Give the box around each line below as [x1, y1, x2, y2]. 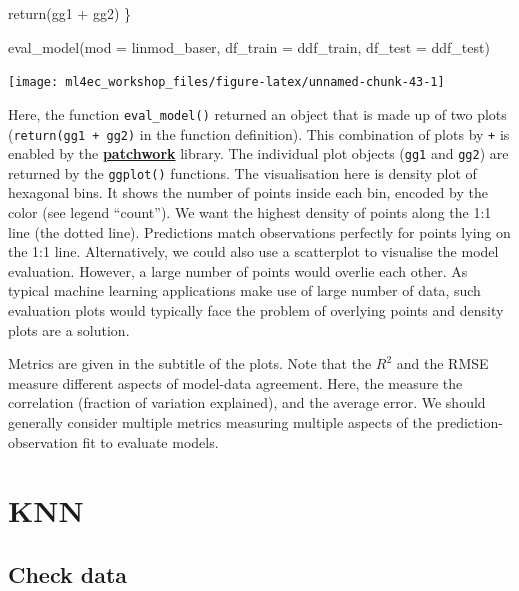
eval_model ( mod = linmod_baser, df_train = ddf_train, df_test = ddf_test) [8, 36, 490, 57]
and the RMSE [396, 353, 489, 374]
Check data [8, 558, 128, 589]
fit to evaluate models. [82, 431, 219, 452]
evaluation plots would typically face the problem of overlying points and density [8, 300, 504, 321]
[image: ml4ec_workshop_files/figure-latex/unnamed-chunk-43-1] [8, 75, 445, 90]
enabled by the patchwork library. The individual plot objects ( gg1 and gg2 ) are [8, 143, 509, 164]
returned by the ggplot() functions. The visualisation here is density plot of [8, 162, 477, 183]
